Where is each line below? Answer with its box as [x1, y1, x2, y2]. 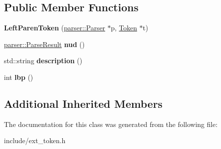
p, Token [110, 23, 138, 33]
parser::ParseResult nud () [4, 39, 85, 49]
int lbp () [4, 72, 33, 82]
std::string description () [4, 55, 83, 66]
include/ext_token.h [4, 135, 66, 146]
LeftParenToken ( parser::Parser [4, 23, 106, 33]
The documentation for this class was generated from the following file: [4, 119, 218, 129]
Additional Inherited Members [4, 96, 163, 111]
